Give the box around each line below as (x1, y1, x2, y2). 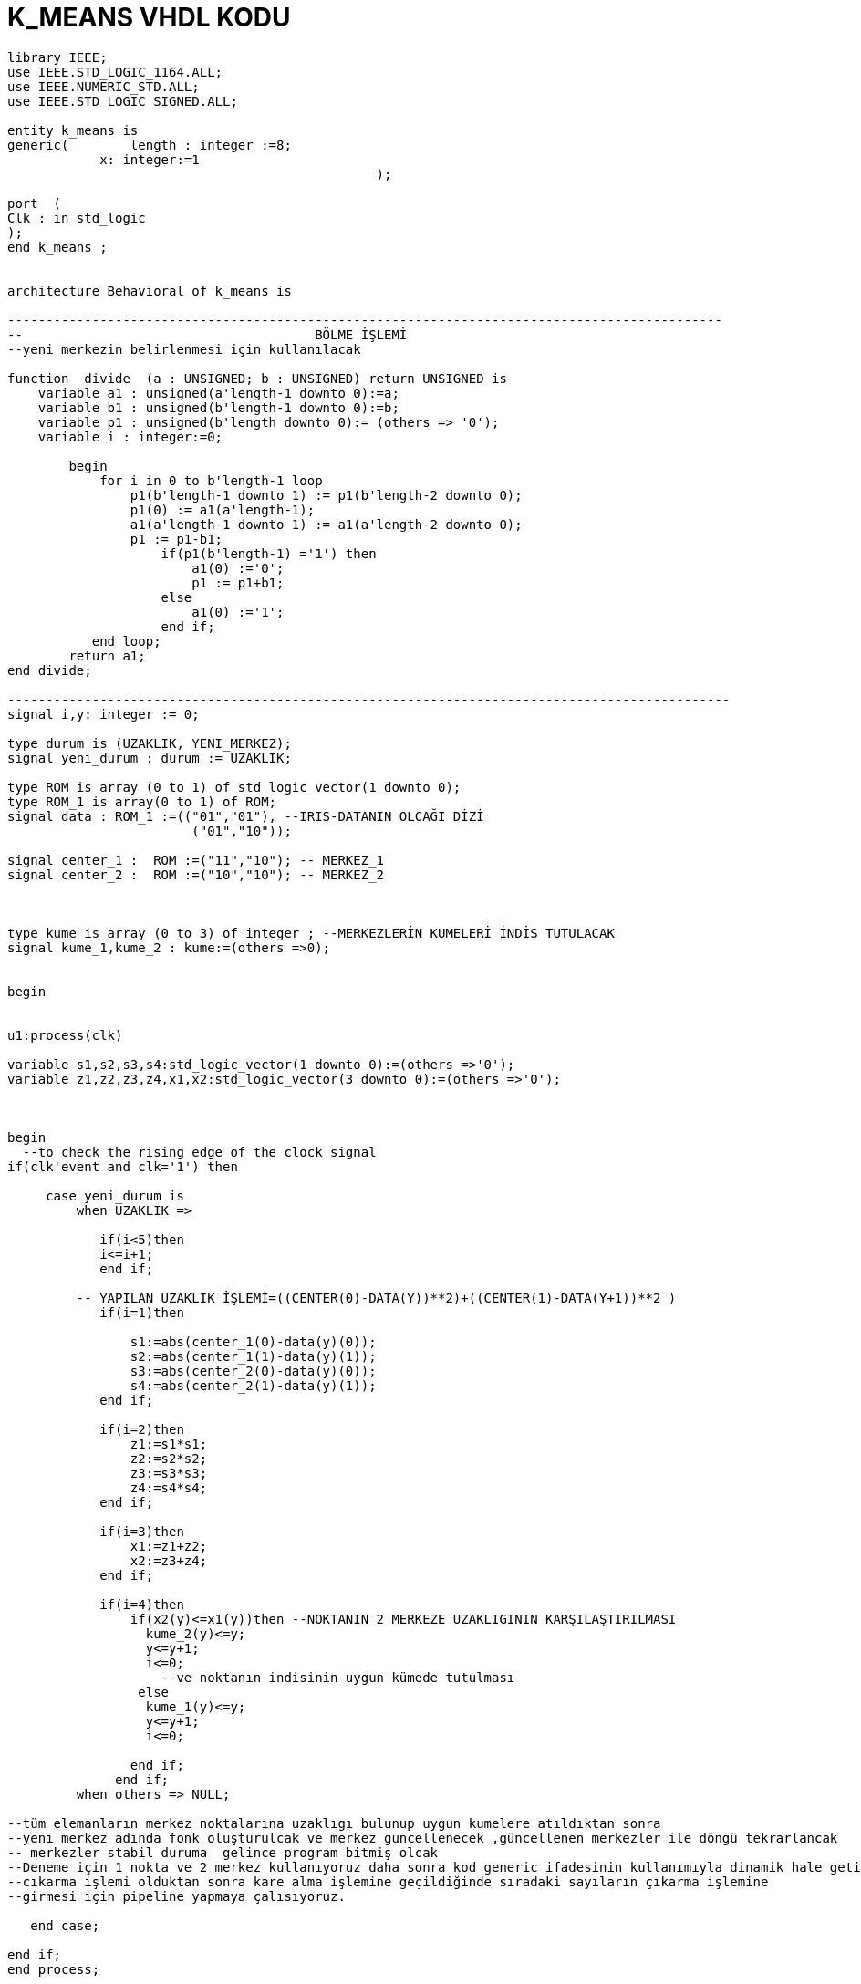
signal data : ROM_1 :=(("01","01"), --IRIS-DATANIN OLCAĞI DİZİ (7, 808, 484, 824)
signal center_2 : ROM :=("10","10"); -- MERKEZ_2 (7, 867, 385, 882)
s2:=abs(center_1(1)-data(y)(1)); (130, 1348, 377, 1364)
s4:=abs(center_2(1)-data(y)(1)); (130, 1377, 377, 1393)
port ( (7, 195, 62, 211)
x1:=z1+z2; (130, 1538, 208, 1553)
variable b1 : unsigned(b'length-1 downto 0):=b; (37, 400, 399, 415)
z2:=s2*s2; (130, 1450, 208, 1466)
